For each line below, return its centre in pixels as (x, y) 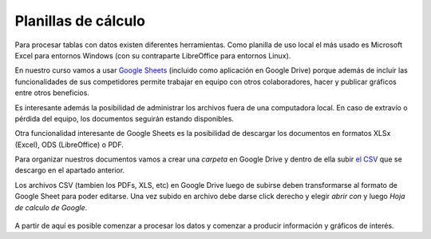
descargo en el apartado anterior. (70, 170)
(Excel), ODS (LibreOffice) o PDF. (69, 145)
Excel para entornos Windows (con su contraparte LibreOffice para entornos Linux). (153, 55)
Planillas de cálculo (80, 21)
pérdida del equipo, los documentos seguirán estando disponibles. (125, 118)
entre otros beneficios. (52, 93)
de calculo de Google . (51, 207)
